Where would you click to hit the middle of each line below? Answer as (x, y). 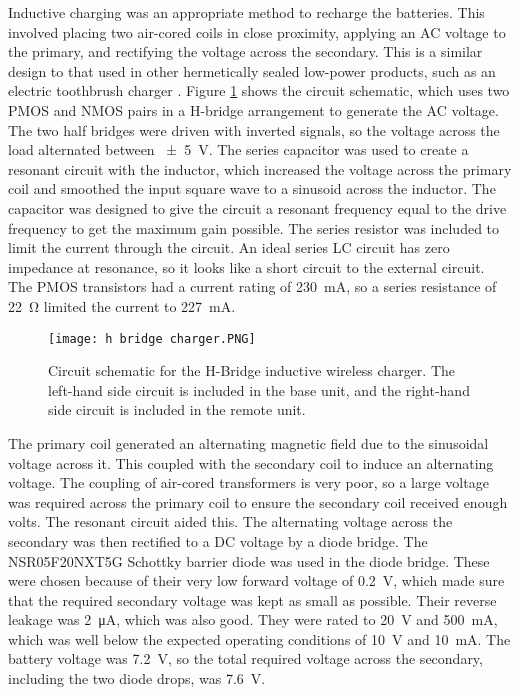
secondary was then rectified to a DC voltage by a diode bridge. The (218, 540)
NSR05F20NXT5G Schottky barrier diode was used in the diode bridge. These (249, 560)
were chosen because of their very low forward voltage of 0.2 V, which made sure (256, 580)
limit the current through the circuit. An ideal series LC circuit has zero (229, 247)
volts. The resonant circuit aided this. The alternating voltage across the (230, 521)
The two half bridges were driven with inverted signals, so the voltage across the (254, 129)
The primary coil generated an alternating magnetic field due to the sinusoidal (248, 442)
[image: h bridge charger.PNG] (152, 338)
